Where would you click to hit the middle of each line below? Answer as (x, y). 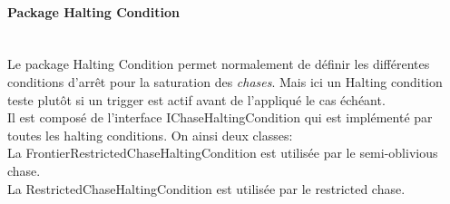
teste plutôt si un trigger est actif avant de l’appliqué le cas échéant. (196, 99)
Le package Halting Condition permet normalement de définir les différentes (219, 64)
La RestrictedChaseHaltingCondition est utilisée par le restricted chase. (206, 188)
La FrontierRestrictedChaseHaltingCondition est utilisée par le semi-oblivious (223, 153)
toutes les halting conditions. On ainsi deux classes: (150, 135)
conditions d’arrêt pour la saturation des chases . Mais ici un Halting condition (225, 81)
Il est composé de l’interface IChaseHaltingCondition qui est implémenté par (220, 117)
